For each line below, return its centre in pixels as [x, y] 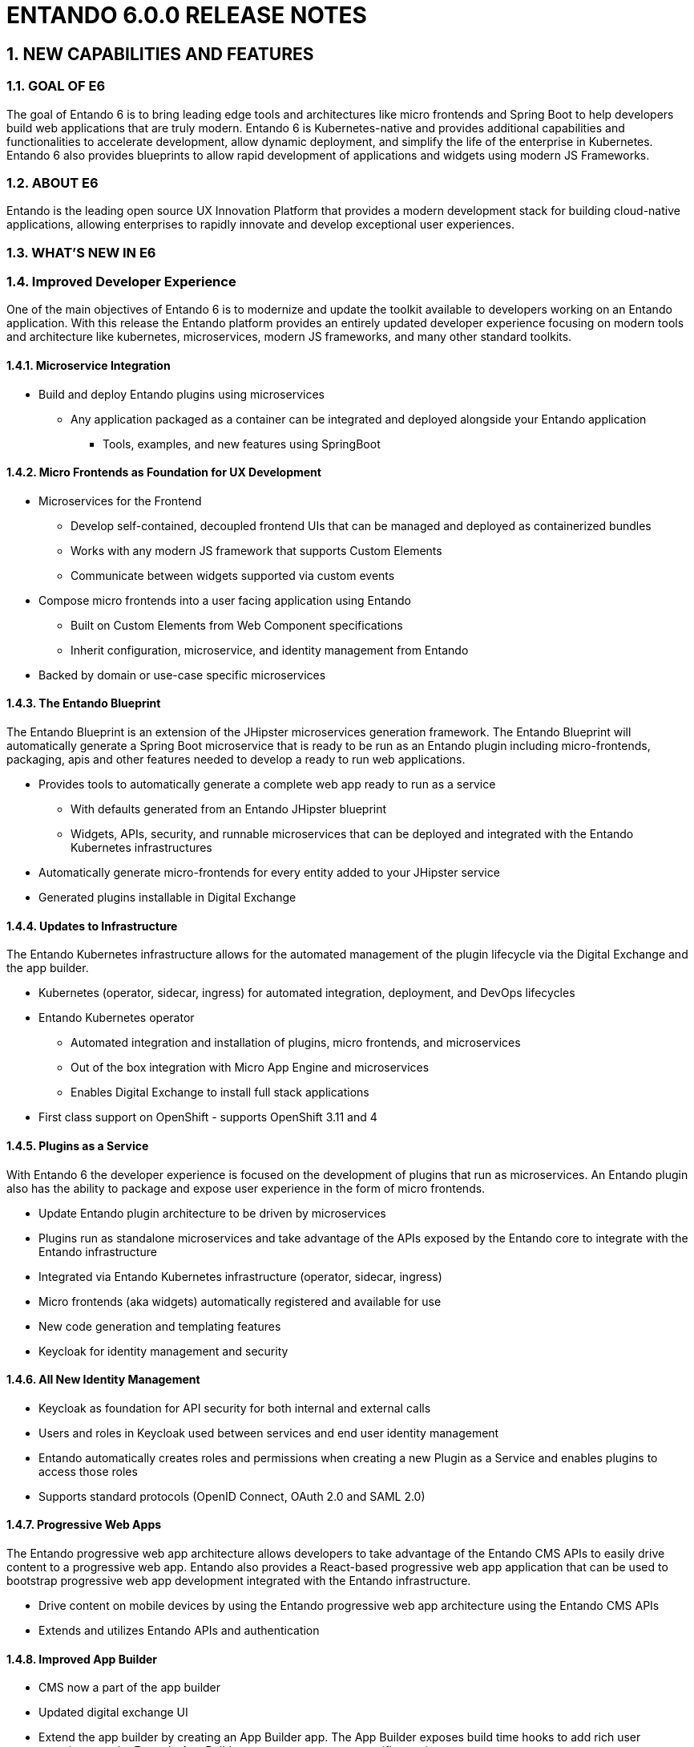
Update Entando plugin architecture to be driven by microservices [212, 1213]
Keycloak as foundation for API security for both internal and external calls [235, 1408]
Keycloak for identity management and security [163, 1351]
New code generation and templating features [160, 1326]
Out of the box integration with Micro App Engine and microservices [250, 1068]
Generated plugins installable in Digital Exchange [167, 898]
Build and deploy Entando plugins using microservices [182, 394]
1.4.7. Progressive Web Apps [84, 1525]
